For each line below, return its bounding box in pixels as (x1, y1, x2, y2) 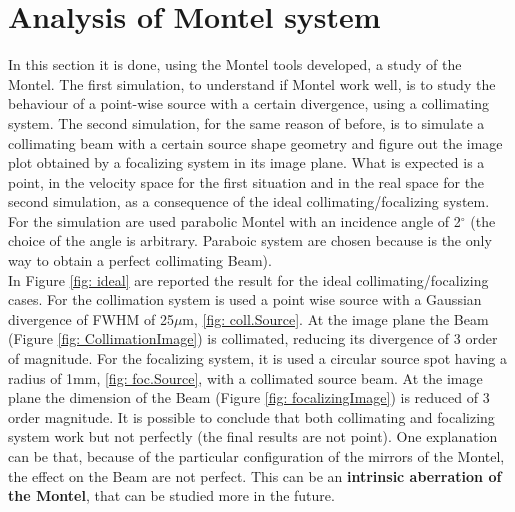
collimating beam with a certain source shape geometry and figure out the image (8, 132, 503, 153)
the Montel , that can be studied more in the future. (8, 485, 335, 506)
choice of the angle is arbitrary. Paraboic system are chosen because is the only (8, 230, 492, 251)
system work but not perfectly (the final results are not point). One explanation (8, 426, 498, 447)
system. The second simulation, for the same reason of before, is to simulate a (8, 112, 485, 133)
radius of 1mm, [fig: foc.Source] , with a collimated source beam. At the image (8, 367, 483, 388)
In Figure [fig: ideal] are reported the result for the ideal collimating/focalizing (8, 269, 489, 290)
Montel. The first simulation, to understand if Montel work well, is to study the (8, 73, 496, 94)
